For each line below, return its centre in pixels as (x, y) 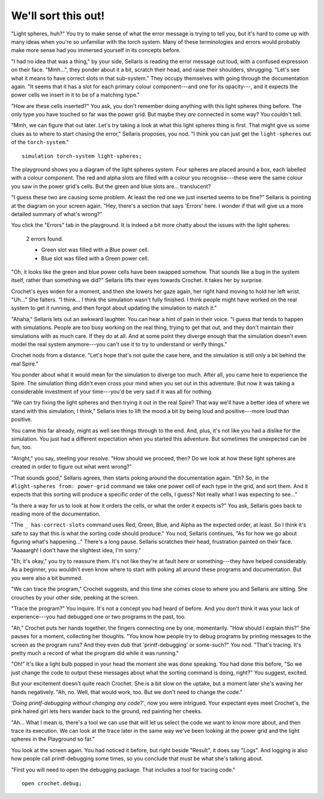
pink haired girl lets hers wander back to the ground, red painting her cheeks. (106, 711)
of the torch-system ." (40, 142)
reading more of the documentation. (56, 514)
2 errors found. (45, 239)
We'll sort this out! (58, 16)
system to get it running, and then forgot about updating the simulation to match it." (114, 308)
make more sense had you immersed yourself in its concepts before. (96, 50)
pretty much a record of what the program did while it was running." (95, 653)
